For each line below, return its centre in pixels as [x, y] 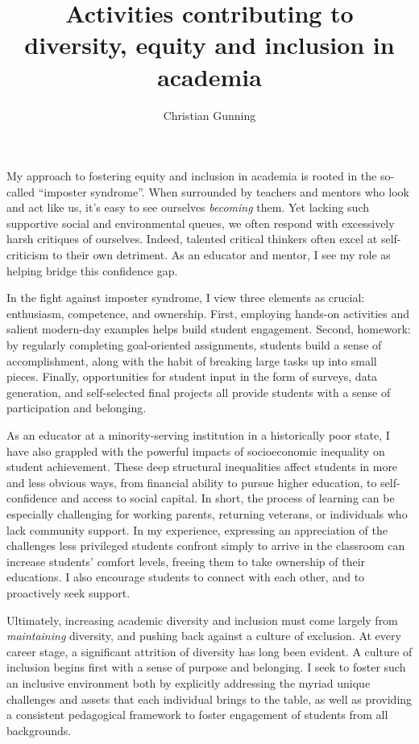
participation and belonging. [77, 408]
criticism [28, 255]
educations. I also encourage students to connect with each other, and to [186, 577]
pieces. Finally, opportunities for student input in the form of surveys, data [192, 376]
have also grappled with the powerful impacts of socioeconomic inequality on [196, 451]
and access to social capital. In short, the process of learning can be [228, 498]
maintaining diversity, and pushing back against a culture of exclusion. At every [204, 636]
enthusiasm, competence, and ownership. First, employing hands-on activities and [208, 313]
